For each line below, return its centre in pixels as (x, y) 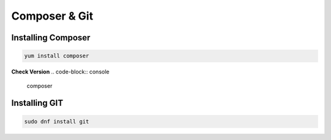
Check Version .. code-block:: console (60, 72)
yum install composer (57, 56)
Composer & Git (52, 16)
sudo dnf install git (57, 121)
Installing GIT (37, 103)
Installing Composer (51, 38)
